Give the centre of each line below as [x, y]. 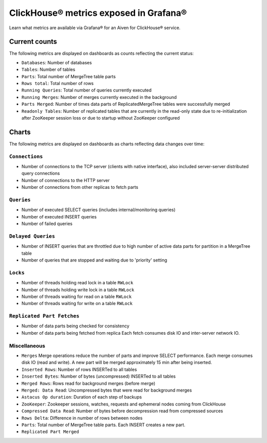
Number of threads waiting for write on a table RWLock [77, 304]
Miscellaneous [27, 346]
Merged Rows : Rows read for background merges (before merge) [89, 383]
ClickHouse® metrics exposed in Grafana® [98, 13]
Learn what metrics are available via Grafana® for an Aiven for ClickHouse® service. [95, 28]
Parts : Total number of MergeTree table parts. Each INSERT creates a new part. [103, 425]
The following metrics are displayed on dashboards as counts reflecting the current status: [101, 53]
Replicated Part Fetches [44, 316]
